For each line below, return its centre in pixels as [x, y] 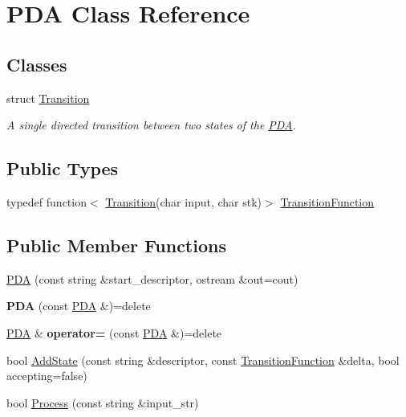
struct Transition [48, 98]
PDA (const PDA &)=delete [79, 306]
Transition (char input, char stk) [184, 201]
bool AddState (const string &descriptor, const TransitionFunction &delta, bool [203, 360]
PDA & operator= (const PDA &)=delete [114, 332]
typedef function [47, 201]
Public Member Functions [116, 245]
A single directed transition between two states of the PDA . [151, 125]
